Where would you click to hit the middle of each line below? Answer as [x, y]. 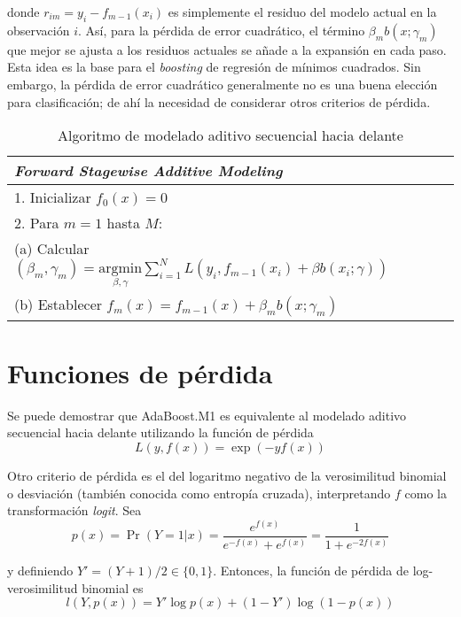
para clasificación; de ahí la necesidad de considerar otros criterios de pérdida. [219, 101]
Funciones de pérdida [140, 372]
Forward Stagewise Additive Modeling [148, 171]
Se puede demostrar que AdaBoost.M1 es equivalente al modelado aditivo [207, 415]
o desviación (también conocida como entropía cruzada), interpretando [199, 493]
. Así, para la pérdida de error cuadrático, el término [222, 30]
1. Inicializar [53, 197]
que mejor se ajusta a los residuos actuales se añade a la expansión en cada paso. [227, 49]
